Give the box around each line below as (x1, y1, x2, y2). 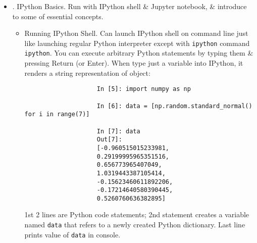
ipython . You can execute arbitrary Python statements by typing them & (24, 47, 253, 58)
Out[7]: (96, 136, 122, 143)
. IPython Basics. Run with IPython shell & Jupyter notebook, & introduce (12, 1, 247, 11)
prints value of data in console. (24, 229, 121, 239)
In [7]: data (96, 127, 140, 135)
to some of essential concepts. (12, 11, 104, 21)
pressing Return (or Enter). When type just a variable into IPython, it (24, 58, 243, 68)
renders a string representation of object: (24, 67, 150, 78)
